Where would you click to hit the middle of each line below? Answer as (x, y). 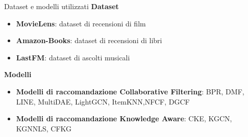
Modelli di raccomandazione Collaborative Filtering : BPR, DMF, (130, 91)
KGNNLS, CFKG (44, 128)
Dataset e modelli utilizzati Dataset (61, 6)
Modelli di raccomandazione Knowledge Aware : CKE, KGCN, (124, 118)
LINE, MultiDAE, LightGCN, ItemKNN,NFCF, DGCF (103, 101)
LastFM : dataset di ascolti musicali (73, 57)
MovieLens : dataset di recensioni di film (81, 23)
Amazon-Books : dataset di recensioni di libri (89, 40)
